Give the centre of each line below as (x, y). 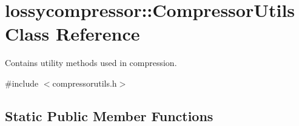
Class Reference (72, 34)
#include (22, 83)
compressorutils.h (85, 83)
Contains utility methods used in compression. (91, 63)
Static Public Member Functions (109, 115)
